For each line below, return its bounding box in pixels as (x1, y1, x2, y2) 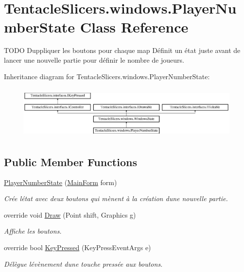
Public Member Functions (4, 154, 137, 169)
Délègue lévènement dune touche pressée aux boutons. (4, 258, 163, 269)
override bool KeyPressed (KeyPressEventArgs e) (4, 242, 151, 253)
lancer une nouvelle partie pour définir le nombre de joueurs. (4, 54, 184, 65)
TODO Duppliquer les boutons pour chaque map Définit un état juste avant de (4, 45, 241, 55)
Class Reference (80, 17, 189, 37)
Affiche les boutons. (4, 226, 62, 236)
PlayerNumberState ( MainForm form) (4, 177, 117, 187)
